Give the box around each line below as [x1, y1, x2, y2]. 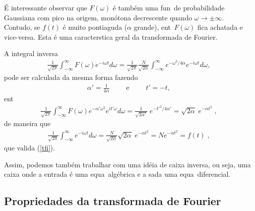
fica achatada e [197, 22, 243, 32]
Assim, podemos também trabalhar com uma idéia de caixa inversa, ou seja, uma [4, 159, 251, 169]
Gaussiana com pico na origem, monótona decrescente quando [4, 12, 192, 22]
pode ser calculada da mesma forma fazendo [4, 72, 138, 82]
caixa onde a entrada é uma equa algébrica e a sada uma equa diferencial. [4, 169, 231, 179]
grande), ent [133, 22, 171, 32]
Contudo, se [4, 22, 40, 32]
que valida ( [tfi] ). [4, 142, 55, 153]
